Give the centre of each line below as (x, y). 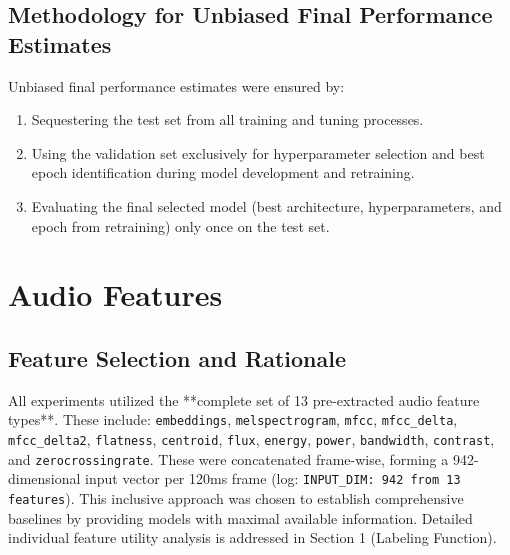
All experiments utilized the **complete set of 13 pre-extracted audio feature (244, 399)
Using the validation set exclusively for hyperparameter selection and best (258, 152)
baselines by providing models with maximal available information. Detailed (240, 517)
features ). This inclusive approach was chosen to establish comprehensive (236, 497)
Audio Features (115, 294)
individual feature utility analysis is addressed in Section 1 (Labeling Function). (252, 537)
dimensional (44, 478)
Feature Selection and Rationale (177, 357)
